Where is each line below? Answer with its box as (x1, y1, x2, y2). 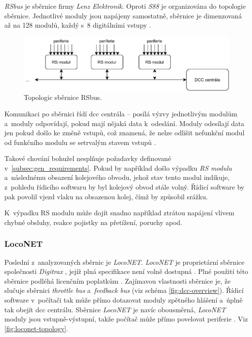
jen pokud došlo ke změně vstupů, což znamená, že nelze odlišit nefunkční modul (4, 128, 245, 138)
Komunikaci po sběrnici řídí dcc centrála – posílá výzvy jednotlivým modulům (4, 108, 237, 118)
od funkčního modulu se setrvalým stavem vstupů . (4, 137, 156, 147)
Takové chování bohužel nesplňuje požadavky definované (4, 153, 171, 163)
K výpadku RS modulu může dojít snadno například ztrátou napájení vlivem (4, 208, 235, 218)
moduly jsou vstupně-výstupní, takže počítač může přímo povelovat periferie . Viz (4, 314, 248, 324)
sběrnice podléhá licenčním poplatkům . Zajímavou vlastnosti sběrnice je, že (4, 275, 231, 286)
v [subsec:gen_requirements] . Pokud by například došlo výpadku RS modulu (4, 162, 232, 173)
